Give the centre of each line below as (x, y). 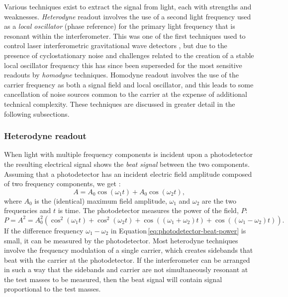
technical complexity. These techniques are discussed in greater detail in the (120, 104)
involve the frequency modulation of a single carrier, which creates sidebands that (129, 250)
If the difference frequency (44, 230)
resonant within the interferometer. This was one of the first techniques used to (125, 36)
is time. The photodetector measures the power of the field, (148, 210)
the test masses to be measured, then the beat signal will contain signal (113, 279)
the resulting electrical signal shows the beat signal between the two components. (127, 164)
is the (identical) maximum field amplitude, (101, 200)
